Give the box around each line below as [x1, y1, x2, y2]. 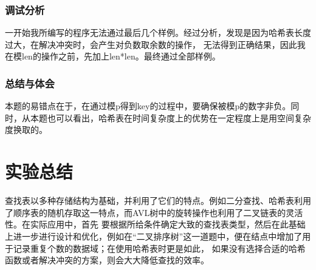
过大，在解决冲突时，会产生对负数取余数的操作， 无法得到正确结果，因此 [5, 38, 297, 50]
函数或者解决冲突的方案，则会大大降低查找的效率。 [5, 254, 209, 266]
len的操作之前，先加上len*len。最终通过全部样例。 [21, 50, 221, 62]
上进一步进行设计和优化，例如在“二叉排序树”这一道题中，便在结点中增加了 [5, 229, 303, 242]
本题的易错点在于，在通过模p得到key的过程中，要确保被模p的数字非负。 [5, 100, 291, 112]
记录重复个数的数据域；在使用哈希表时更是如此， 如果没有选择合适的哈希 [13, 241, 306, 254]
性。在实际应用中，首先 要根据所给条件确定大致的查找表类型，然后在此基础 [5, 218, 306, 231]
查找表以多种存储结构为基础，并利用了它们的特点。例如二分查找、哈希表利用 [5, 194, 311, 207]
